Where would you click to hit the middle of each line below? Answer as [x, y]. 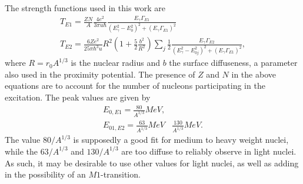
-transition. [121, 174]
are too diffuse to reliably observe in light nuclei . [209, 151]
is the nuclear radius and [115, 63]
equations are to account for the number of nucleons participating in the [135, 86]
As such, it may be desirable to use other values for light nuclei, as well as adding [152, 163]
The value [23, 140]
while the [21, 151]
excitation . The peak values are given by [78, 97]
